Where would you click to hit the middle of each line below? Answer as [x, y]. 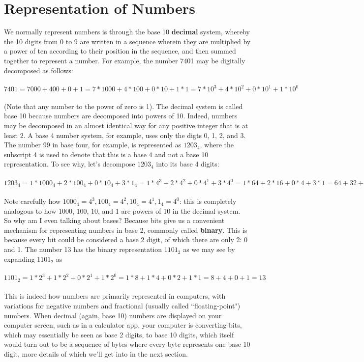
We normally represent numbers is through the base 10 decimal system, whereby [127, 32]
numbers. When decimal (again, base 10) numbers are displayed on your [113, 315]
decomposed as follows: [39, 70]
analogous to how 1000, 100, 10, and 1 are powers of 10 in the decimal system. [122, 210]
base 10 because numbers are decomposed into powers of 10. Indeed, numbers [121, 116]
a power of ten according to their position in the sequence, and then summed [120, 51]
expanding [19, 259]
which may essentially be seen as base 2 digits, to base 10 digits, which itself [119, 334]
